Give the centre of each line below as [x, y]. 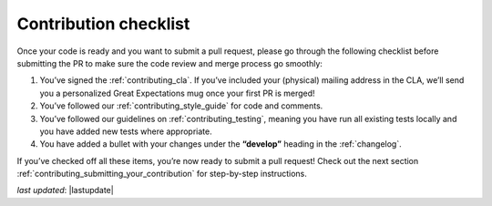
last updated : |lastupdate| [65, 191]
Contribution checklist [103, 24]
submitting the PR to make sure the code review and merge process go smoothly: [170, 63]
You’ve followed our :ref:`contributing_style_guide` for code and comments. [181, 106]
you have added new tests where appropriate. [126, 131]
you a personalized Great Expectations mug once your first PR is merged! [177, 93]
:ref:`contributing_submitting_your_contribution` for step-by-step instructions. [162, 174]
